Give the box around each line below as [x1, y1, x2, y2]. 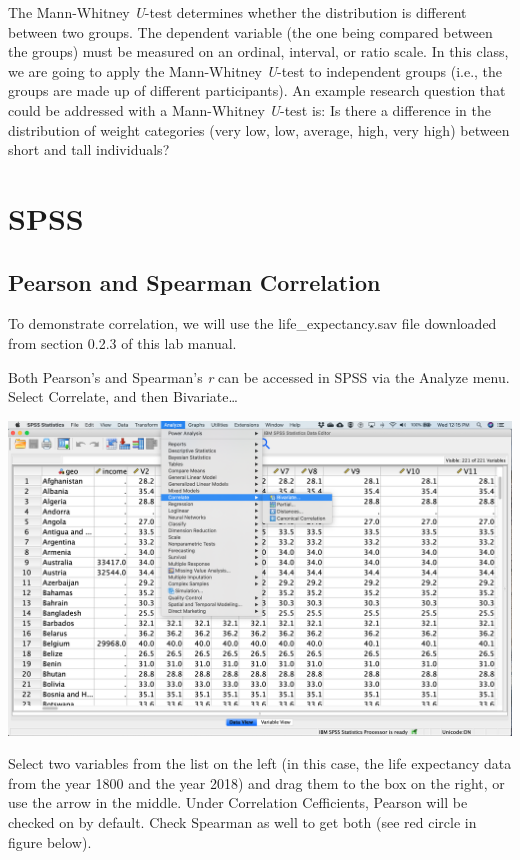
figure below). [8, 831, 92, 852]
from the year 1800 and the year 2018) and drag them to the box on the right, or [8, 772, 505, 793]
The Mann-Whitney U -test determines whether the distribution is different [8, 2, 467, 22]
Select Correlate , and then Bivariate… [8, 386, 238, 407]
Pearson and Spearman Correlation [8, 266, 381, 297]
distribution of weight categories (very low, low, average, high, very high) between [8, 119, 510, 140]
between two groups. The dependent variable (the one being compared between [8, 21, 493, 42]
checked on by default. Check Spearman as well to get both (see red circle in [8, 812, 477, 833]
